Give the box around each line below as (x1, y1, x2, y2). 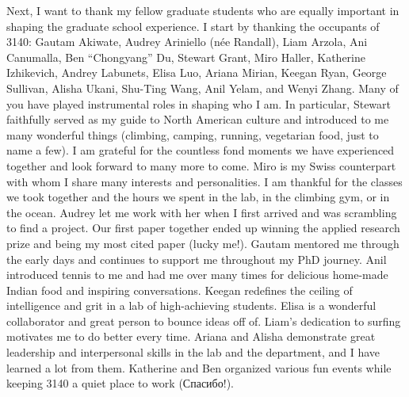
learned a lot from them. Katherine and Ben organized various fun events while (6, 359, 392, 376)
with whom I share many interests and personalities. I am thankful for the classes (6, 173, 403, 189)
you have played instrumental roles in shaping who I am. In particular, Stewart (6, 95, 392, 112)
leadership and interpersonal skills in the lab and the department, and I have (6, 344, 380, 361)
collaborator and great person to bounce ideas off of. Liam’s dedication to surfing (6, 312, 401, 329)
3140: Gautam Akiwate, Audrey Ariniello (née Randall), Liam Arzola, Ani (6, 33, 368, 50)
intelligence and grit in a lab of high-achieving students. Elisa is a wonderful (6, 297, 377, 314)
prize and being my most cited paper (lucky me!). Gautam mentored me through (6, 235, 399, 251)
